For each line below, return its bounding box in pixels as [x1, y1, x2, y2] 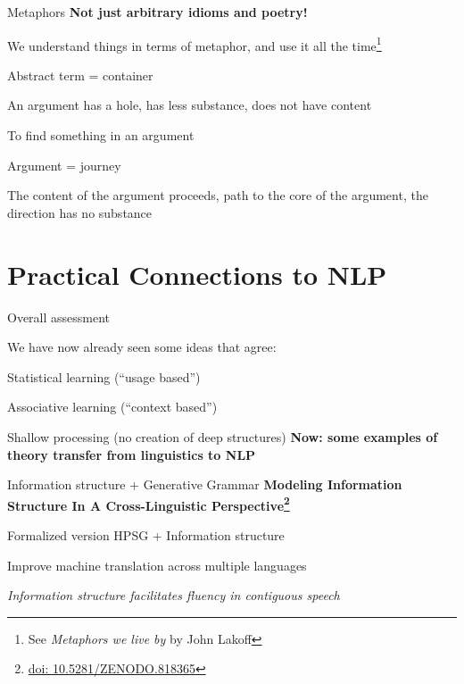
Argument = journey [7, 155, 121, 174]
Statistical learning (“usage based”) [7, 367, 201, 386]
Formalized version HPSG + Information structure [7, 525, 285, 544]
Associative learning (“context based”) [7, 397, 218, 416]
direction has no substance [7, 203, 153, 221]
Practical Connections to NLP [7, 255, 387, 292]
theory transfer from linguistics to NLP [7, 445, 256, 463]
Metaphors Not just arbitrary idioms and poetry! [7, 3, 308, 21]
